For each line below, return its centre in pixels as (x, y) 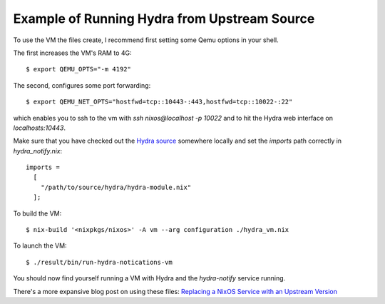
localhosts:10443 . (40, 128)
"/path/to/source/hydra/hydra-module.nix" (116, 187)
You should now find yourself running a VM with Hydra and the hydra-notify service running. (149, 278)
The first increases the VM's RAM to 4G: (72, 53)
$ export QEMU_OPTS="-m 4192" (79, 69)
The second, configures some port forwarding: (82, 85)
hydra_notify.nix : (38, 151)
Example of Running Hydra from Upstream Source (164, 19)
